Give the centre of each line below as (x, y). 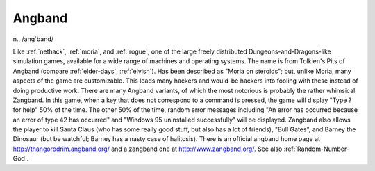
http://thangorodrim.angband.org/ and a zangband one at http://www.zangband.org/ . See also (148, 149)
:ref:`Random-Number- (317, 149)
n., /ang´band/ (33, 39)
